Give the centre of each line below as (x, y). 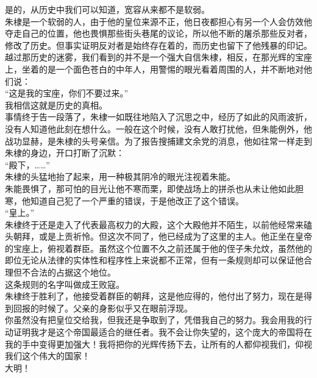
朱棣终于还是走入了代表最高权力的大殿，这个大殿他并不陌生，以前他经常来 (154, 224)
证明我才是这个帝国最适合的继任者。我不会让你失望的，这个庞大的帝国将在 (162, 332)
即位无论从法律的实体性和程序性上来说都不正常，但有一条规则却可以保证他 (154, 260)
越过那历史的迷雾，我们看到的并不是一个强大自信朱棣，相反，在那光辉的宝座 (158, 57)
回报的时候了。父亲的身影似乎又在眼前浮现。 (103, 308)
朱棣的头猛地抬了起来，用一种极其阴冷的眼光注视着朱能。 (120, 177)
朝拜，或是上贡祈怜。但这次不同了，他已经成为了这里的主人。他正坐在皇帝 (162, 236)
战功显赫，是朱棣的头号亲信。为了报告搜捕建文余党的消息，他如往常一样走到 (158, 141)
